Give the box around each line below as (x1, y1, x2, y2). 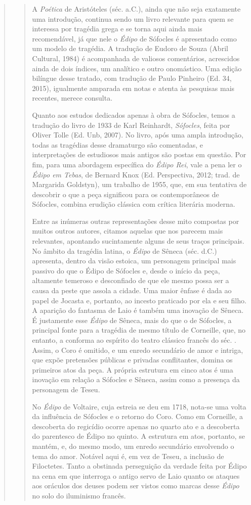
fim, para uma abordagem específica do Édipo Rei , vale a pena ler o (32, 159, 242, 169)
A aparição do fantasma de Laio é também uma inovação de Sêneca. (32, 305, 244, 315)
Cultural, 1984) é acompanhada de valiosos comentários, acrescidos (32, 53, 240, 63)
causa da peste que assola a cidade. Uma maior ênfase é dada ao (32, 285, 232, 296)
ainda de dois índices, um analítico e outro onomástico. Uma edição (32, 63, 242, 73)
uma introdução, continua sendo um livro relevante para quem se (32, 13, 234, 24)
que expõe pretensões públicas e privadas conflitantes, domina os (32, 354, 233, 365)
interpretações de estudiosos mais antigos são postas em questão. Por (32, 149, 246, 160)
